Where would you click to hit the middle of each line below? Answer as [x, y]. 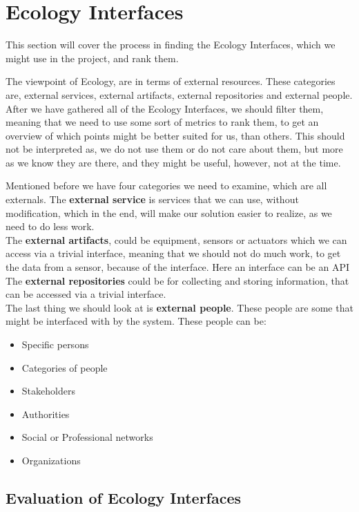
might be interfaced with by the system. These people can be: [136, 321]
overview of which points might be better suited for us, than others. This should [175, 135]
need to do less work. [50, 226]
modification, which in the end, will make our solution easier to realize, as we [169, 212]
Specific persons [55, 344]
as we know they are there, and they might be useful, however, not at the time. [173, 162]
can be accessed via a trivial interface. [86, 294]
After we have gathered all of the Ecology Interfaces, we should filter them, [165, 108]
